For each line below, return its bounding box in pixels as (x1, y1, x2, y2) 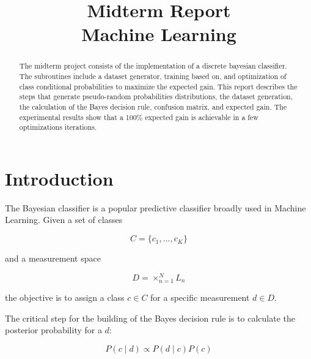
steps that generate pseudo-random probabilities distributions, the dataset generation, (19, 91, 293, 102)
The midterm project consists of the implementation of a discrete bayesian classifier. (19, 61, 287, 71)
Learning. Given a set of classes (5, 213, 123, 226)
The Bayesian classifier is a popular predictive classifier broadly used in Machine (5, 201, 306, 214)
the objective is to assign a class (5, 290, 125, 303)
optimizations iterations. (19, 122, 97, 132)
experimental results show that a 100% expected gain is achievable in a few (19, 111, 258, 122)
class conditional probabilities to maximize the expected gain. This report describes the (19, 81, 298, 91)
